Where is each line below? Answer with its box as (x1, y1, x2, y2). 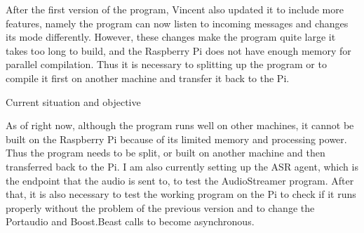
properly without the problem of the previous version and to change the (6, 200, 315, 215)
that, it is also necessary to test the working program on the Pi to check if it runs (6, 187, 356, 201)
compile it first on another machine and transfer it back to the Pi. (6, 70, 290, 85)
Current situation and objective (6, 94, 141, 109)
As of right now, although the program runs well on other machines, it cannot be (6, 118, 354, 133)
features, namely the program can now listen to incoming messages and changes (6, 15, 349, 30)
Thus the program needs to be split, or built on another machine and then (6, 145, 325, 160)
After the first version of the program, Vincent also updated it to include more (6, 2, 344, 16)
